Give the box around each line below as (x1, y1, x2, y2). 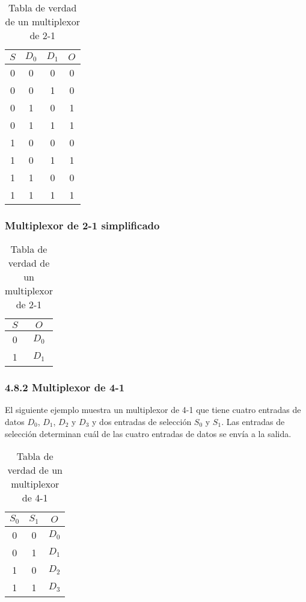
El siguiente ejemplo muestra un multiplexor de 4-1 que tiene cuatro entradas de (5, 403, 301, 416)
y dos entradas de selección (92, 415, 192, 427)
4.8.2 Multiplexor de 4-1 (5, 380, 125, 395)
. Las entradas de (221, 415, 285, 427)
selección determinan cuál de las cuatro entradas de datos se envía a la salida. (5, 427, 292, 439)
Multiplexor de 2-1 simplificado (5, 217, 160, 232)
